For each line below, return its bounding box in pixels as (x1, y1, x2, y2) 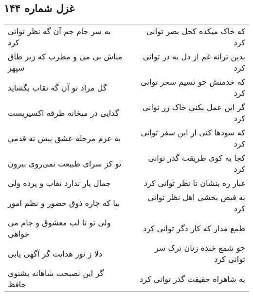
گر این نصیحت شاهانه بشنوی (8, 267, 104, 279)
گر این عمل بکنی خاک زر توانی (142, 101, 245, 113)
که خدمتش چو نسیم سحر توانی (141, 76, 245, 88)
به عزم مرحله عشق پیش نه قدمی (8, 132, 121, 144)
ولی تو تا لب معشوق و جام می (8, 217, 111, 228)
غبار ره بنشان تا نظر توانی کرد (144, 177, 245, 189)
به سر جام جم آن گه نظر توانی (8, 25, 111, 37)
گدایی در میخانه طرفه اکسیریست (8, 107, 119, 118)
